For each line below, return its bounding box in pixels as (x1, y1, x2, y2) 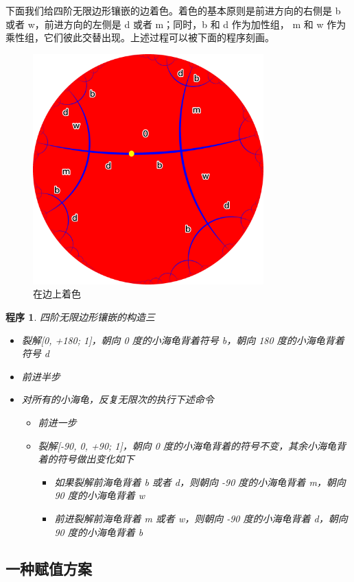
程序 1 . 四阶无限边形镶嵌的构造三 (5, 309, 155, 324)
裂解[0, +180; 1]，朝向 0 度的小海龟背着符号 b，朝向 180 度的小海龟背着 (21, 332, 344, 347)
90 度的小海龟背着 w (54, 488, 145, 502)
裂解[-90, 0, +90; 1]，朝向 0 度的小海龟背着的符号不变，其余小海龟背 (38, 438, 346, 452)
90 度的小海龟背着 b (54, 524, 143, 539)
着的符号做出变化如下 (38, 452, 134, 466)
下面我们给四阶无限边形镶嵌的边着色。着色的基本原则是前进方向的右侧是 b (5, 3, 341, 17)
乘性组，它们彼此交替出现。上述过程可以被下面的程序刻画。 (5, 30, 274, 45)
